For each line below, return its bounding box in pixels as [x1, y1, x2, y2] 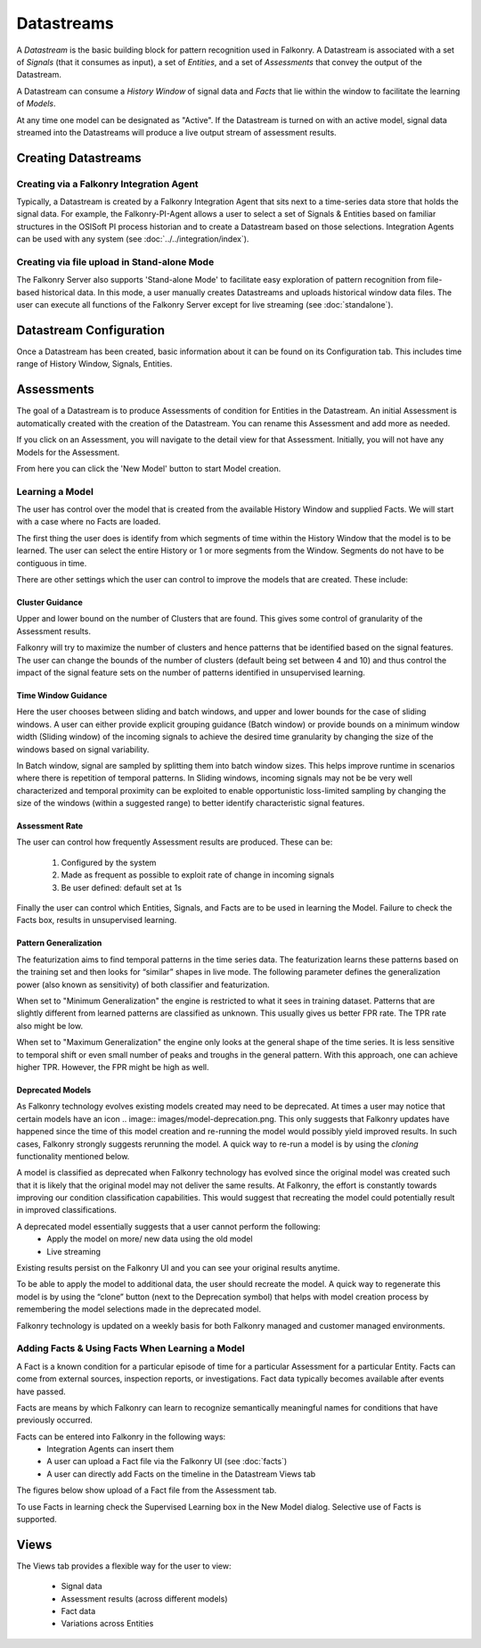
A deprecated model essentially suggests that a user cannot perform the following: [16, 1221, 321, 1232]
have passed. [16, 1386, 66, 1397]
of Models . [16, 98, 57, 109]
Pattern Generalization [16, 937, 102, 949]
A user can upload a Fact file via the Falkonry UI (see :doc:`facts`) [46, 1456, 288, 1467]
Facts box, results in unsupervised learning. [16, 915, 177, 926]
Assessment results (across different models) [61, 1593, 228, 1604]
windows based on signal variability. [16, 744, 150, 754]
